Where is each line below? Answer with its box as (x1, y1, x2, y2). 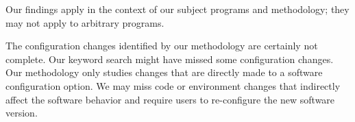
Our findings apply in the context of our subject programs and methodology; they (5, 2, 350, 16)
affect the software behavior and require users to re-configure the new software (5, 92, 335, 106)
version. (5, 106, 38, 120)
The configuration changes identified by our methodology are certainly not (5, 38, 318, 53)
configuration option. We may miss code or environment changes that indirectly (5, 78, 341, 93)
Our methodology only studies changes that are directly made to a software (5, 65, 323, 80)
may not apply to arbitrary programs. (5, 15, 164, 29)
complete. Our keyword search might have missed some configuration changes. (5, 51, 334, 66)
